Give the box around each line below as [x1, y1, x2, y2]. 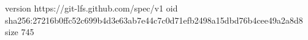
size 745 [5, 25, 34, 38]
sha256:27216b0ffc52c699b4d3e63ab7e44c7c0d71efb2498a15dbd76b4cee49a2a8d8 [5, 13, 303, 26]
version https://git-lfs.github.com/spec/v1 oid [5, 2, 178, 14]
